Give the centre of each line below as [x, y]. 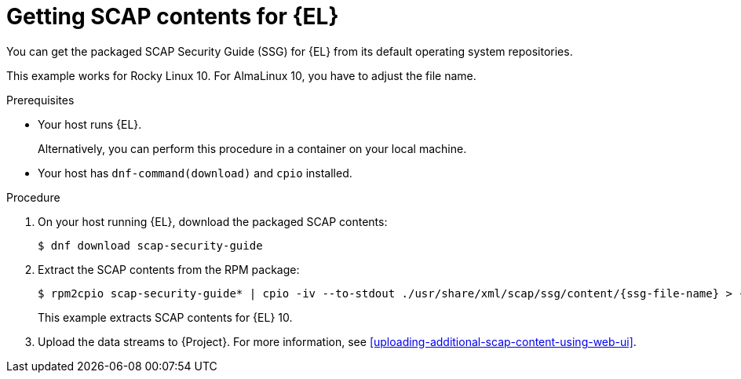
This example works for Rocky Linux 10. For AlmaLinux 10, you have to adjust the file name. [241, 75]
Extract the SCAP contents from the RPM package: [169, 269]
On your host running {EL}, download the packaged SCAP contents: [213, 221]
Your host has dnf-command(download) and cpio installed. [195, 173]
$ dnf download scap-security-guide [150, 245]
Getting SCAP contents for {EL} [173, 16]
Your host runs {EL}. [90, 124]
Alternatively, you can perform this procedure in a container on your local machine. [252, 148]
